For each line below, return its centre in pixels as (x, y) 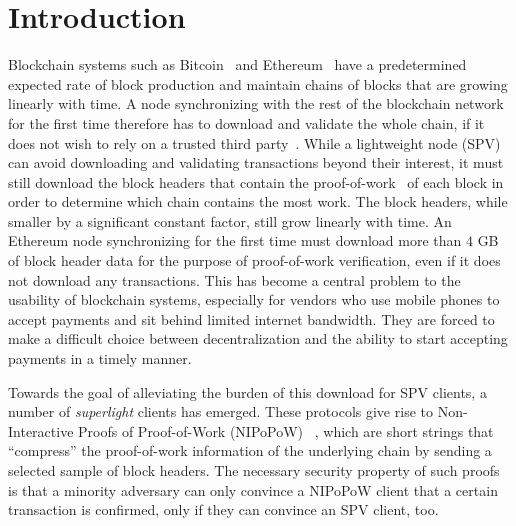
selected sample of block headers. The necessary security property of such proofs (254, 470)
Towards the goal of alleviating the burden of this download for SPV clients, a (247, 391)
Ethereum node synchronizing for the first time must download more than (235, 240)
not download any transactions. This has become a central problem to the (234, 279)
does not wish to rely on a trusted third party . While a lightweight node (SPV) (254, 142)
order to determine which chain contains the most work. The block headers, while (258, 201)
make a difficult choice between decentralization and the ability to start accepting (258, 338)
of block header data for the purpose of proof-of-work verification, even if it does (254, 260)
